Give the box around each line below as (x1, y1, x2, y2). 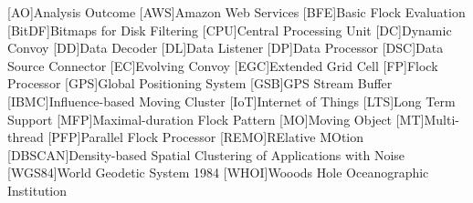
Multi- (424, 109, 459, 128)
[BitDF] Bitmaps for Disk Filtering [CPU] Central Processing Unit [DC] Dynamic (7, 20, 452, 39)
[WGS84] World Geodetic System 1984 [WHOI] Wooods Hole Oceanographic (7, 163, 429, 182)
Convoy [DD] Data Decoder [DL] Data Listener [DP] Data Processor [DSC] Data (7, 38, 444, 57)
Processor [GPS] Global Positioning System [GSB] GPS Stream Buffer (7, 74, 393, 93)
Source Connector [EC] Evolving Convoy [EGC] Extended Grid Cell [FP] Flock (7, 56, 438, 75)
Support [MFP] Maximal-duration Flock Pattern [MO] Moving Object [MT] (7, 109, 425, 128)
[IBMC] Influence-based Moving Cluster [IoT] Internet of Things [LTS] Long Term (7, 91, 456, 110)
